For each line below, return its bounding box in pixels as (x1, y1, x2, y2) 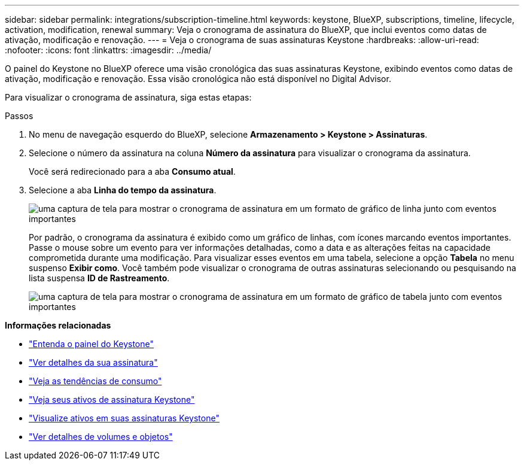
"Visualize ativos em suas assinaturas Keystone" (29, 413, 220, 423)
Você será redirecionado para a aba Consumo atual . (29, 166, 236, 177)
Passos (5, 111, 33, 121)
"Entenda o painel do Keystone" (29, 339, 154, 349)
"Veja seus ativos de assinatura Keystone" (29, 394, 195, 405)
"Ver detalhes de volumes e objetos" (29, 431, 173, 442)
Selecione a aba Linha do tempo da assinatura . (29, 185, 217, 195)
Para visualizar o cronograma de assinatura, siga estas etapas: (5, 92, 252, 102)
